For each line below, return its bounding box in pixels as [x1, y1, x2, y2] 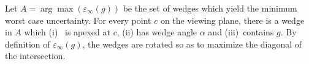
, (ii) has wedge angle [116, 26, 197, 38]
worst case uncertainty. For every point [5, 13, 151, 26]
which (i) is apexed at [24, 26, 110, 38]
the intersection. [5, 49, 66, 62]
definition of [5, 37, 50, 50]
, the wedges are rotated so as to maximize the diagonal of [82, 37, 302, 50]
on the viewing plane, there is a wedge [160, 13, 305, 26]
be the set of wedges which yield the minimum [123, 2, 297, 14]
